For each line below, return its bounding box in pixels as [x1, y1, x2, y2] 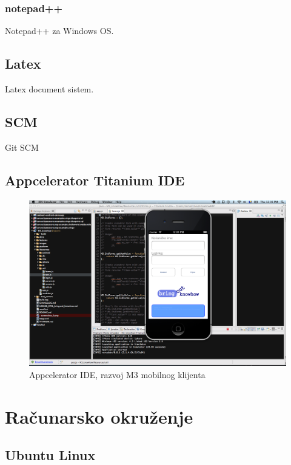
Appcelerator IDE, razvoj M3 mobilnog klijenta [29, 368, 206, 381]
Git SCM [5, 140, 39, 153]
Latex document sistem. [5, 83, 94, 95]
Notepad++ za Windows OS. [5, 24, 114, 37]
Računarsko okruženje [5, 404, 193, 429]
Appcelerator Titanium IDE [5, 170, 185, 189]
